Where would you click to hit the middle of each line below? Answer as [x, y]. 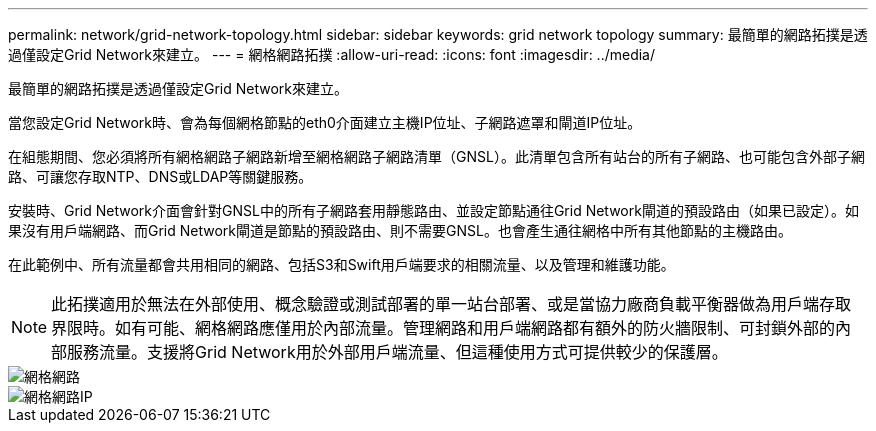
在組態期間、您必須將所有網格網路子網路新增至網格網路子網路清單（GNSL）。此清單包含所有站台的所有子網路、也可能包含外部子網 [436, 156]
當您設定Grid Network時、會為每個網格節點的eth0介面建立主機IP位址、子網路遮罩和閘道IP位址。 [325, 122]
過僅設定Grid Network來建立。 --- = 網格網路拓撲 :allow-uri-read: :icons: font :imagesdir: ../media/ [332, 54]
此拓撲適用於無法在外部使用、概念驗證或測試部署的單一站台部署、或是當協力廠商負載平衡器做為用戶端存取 [451, 304]
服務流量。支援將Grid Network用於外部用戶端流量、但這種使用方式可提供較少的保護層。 [397, 352]
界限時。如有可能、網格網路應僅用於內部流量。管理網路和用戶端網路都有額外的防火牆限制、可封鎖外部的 [443, 328]
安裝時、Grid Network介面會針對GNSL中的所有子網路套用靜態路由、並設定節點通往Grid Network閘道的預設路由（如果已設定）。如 [433, 210]
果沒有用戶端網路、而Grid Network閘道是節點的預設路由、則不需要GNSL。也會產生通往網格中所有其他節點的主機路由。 [400, 230]
